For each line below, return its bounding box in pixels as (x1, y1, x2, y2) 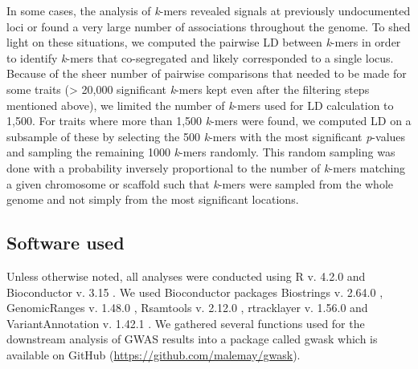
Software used (6, 230, 125, 255)
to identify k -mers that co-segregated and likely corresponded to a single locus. (6, 49, 394, 66)
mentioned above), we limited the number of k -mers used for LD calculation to (6, 96, 394, 113)
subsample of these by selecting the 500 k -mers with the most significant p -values (6, 128, 406, 144)
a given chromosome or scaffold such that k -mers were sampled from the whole (6, 175, 394, 192)
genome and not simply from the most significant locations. (6, 191, 299, 208)
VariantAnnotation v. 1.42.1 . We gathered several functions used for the (6, 314, 365, 331)
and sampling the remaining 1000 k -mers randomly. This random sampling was (6, 144, 395, 160)
